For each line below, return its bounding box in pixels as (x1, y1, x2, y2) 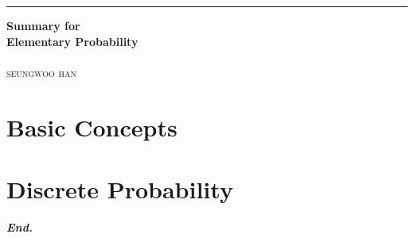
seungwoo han (6, 63, 76, 80)
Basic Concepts (6, 110, 178, 143)
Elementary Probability (6, 33, 139, 49)
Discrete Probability (6, 172, 233, 205)
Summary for (6, 17, 80, 33)
